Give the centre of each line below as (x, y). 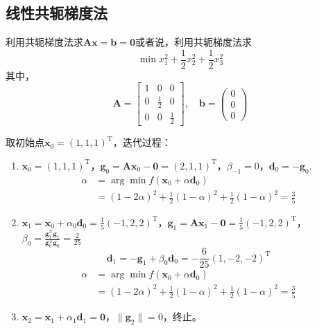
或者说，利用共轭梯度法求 (194, 42)
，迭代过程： (142, 142)
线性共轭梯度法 (57, 13)
